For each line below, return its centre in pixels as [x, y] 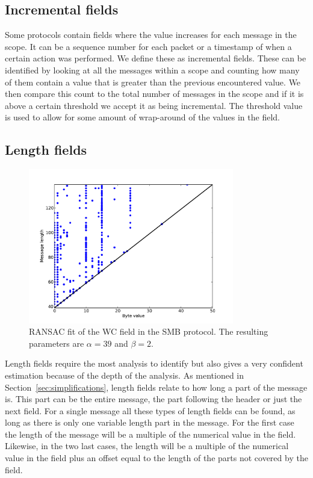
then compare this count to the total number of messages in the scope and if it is [154, 94]
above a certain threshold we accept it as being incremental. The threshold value [154, 105]
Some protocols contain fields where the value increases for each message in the [151, 35]
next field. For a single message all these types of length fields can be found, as [150, 410]
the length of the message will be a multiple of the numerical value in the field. [150, 434]
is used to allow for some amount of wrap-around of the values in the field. [142, 117]
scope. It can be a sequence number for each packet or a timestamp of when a [148, 46]
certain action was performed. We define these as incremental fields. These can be [156, 58]
